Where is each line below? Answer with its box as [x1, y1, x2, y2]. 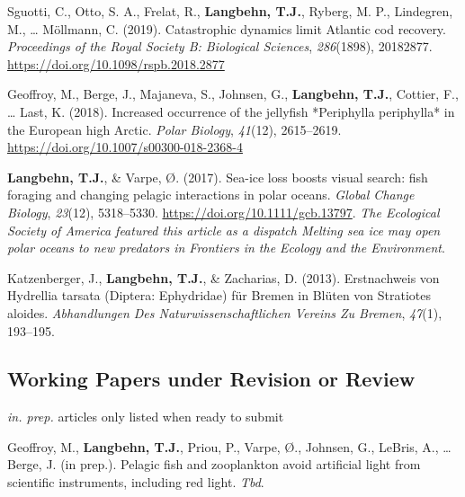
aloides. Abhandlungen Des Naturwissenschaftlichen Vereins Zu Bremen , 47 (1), [7, 303, 443, 322]
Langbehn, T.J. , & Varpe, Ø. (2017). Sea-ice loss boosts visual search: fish [7, 167, 428, 186]
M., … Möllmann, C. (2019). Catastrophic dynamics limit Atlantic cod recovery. [7, 19, 446, 38]
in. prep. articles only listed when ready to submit [7, 407, 284, 426]
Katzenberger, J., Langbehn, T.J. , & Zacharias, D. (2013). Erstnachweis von [7, 268, 440, 287]
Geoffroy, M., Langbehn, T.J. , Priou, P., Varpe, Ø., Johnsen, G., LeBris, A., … [7, 437, 452, 456]
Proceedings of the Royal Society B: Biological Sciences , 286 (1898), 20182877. [7, 37, 433, 56]
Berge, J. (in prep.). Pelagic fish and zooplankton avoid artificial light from [7, 455, 421, 474]
